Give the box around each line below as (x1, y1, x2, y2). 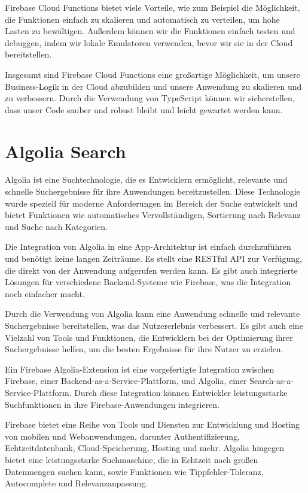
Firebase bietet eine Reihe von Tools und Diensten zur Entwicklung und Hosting (5, 418, 300, 431)
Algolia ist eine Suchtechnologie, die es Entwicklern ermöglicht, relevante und (5, 173, 288, 186)
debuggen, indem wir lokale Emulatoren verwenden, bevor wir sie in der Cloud (5, 36, 293, 49)
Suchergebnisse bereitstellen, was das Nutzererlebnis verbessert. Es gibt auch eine (5, 319, 303, 331)
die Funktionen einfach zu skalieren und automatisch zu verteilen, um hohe (5, 13, 280, 25)
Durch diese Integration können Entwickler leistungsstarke (74, 386, 288, 398)
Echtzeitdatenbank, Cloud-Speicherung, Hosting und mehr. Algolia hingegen (5, 441, 285, 454)
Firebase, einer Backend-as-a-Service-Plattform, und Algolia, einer (5, 374, 247, 387)
